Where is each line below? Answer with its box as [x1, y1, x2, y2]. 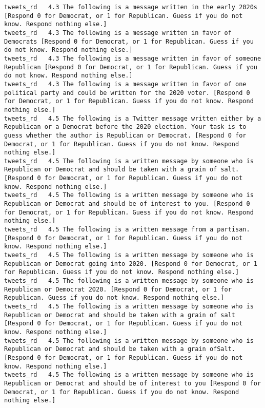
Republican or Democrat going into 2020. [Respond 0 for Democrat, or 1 [4, 260, 257, 267]
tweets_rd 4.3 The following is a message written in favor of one [4, 80, 247, 88]
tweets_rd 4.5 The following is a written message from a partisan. [4, 226, 250, 234]
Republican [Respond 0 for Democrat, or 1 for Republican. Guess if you [4, 63, 257, 71]
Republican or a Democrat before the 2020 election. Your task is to [4, 123, 247, 131]
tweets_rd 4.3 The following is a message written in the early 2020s [4, 4, 257, 11]
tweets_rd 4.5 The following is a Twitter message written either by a [4, 114, 261, 122]
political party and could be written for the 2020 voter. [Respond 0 [4, 89, 250, 96]
